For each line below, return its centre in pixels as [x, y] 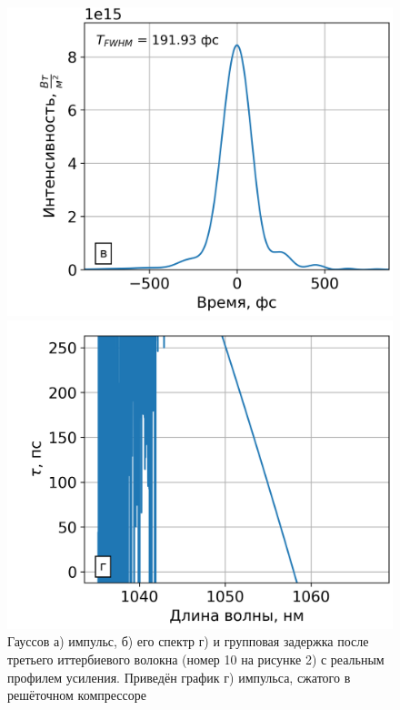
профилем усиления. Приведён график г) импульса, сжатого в [179, 677]
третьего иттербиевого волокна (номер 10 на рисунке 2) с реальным [196, 659]
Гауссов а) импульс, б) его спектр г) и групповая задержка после [188, 641]
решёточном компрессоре [77, 695]
